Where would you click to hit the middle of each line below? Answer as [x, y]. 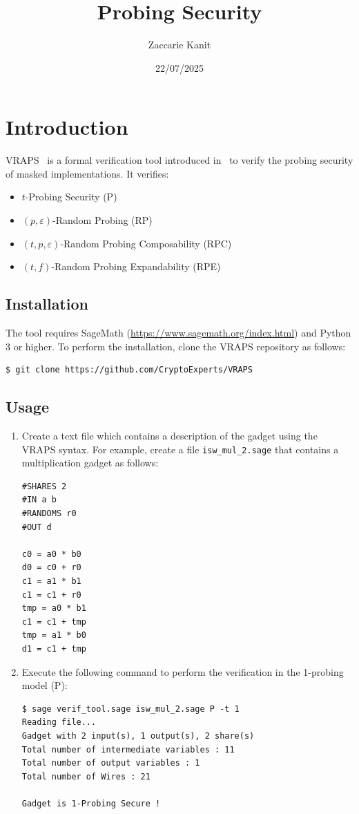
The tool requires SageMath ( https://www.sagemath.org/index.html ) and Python [178, 333]
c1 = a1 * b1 [51, 581]
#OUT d [37, 527]
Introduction [67, 127]
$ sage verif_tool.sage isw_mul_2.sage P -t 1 [130, 709]
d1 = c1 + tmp [54, 649]
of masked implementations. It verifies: [87, 173]
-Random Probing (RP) [103, 220]
